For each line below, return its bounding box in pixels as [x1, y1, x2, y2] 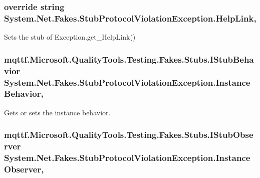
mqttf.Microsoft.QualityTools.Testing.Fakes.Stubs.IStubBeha [4, 53, 254, 65]
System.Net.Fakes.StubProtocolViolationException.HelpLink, [4, 12, 256, 24]
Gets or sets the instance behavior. [4, 107, 111, 117]
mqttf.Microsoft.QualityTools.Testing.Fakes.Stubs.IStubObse [4, 128, 253, 141]
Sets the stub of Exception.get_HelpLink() [4, 32, 136, 42]
